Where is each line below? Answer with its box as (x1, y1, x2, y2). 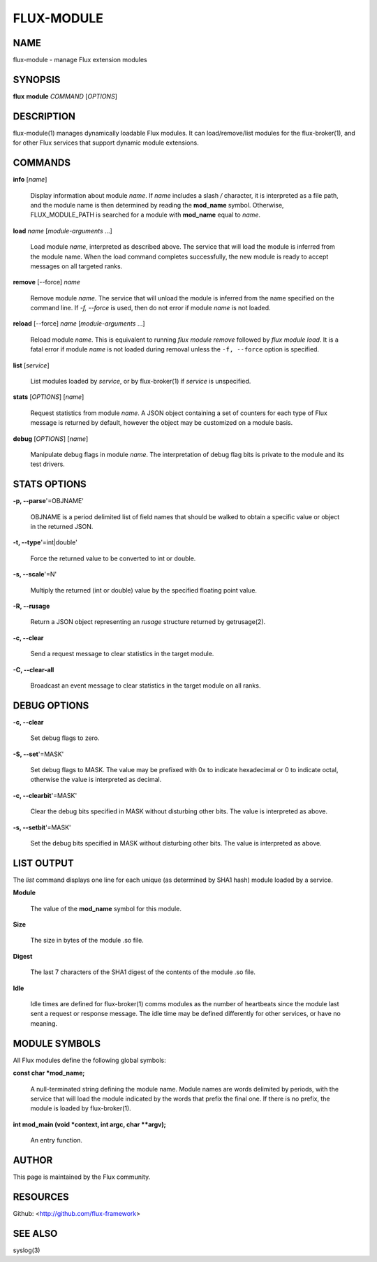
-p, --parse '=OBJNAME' (13, 497, 84, 505)
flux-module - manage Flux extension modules (13, 56, 147, 64)
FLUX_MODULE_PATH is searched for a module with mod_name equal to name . (30, 210, 261, 219)
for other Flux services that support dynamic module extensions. (13, 138, 199, 147)
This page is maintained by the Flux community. (13, 1173, 151, 1181)
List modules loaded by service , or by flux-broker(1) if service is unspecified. (30, 377, 251, 386)
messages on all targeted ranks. (30, 262, 123, 270)
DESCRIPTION (13, 110, 76, 122)
